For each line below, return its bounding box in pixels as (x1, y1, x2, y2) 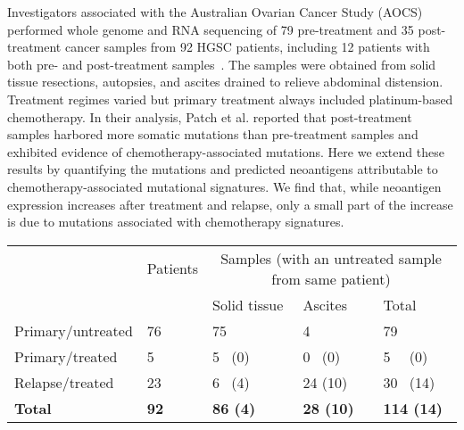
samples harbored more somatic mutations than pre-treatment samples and (7, 125, 418, 144)
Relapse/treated (14, 371, 114, 393)
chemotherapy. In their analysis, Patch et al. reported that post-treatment (7, 107, 412, 126)
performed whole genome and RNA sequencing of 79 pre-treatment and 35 (7, 20, 414, 38)
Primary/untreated (14, 319, 133, 341)
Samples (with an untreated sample (220, 247, 442, 269)
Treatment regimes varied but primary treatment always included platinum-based (7, 89, 453, 108)
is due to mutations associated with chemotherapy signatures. (7, 212, 344, 231)
